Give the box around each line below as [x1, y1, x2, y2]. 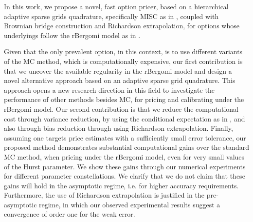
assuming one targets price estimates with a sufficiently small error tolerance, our [4, 132, 246, 142]
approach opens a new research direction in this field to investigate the [4, 84, 215, 95]
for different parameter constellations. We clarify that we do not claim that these [4, 171, 245, 181]
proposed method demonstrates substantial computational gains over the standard [4, 142, 249, 152]
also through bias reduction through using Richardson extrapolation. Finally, [4, 123, 233, 133]
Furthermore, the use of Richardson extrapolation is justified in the [4, 190, 204, 200]
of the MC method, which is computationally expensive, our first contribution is [4, 56, 243, 66]
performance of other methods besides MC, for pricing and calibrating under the [4, 94, 244, 104]
